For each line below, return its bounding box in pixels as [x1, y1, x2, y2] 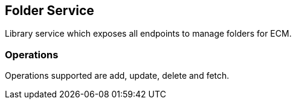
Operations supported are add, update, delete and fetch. [5, 70, 230, 81]
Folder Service [5, 3, 94, 18]
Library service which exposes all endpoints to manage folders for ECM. [5, 28, 292, 39]
